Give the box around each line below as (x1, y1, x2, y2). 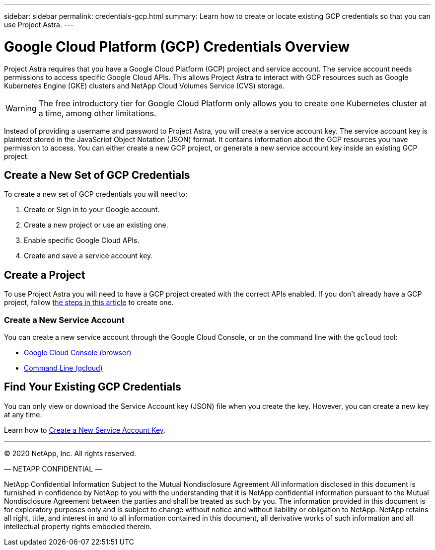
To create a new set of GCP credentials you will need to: (4, 190, 188, 199)
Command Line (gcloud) (24, 363, 103, 372)
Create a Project (4, 268, 85, 281)
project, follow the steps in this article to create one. (4, 298, 174, 307)
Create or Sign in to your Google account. (24, 205, 160, 214)
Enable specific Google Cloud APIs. (24, 236, 140, 245)
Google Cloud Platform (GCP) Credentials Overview (4, 38, 350, 55)
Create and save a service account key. (24, 251, 153, 260)
